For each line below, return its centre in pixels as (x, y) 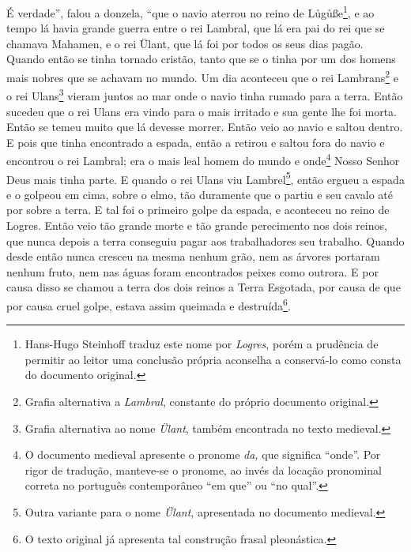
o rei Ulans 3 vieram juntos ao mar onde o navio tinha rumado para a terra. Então (205, 94)
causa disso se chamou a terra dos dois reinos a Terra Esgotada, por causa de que (204, 287)
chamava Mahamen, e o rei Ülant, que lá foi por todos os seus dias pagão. (185, 43)
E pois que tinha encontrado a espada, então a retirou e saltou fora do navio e (196, 142)
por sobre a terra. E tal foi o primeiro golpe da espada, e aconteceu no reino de (198, 210)
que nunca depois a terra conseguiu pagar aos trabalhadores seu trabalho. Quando (205, 240)
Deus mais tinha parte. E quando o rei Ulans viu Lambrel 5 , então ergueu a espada (205, 178)
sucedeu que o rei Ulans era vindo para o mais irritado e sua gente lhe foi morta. (202, 111)
